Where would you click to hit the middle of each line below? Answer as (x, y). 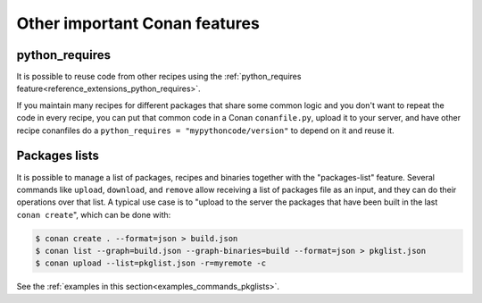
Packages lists (58, 156)
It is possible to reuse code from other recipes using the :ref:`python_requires (159, 77)
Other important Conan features (138, 23)
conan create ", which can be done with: (94, 215)
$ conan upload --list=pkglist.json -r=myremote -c (151, 263)
